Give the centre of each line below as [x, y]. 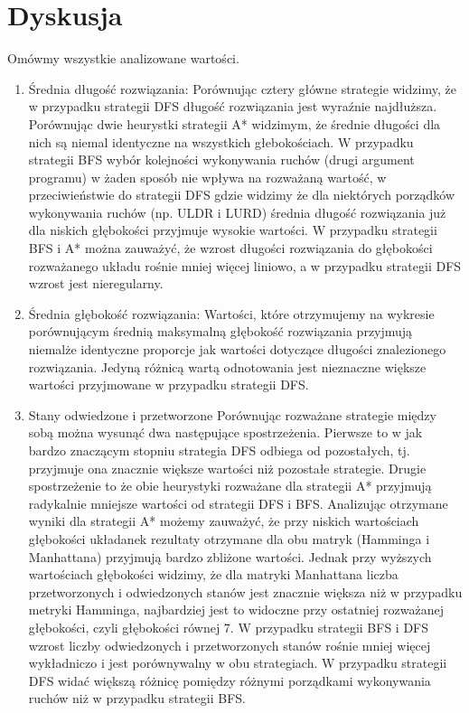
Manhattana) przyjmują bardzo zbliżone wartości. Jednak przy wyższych [230, 556]
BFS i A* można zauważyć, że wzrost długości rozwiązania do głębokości [230, 248]
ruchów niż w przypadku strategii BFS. [137, 698]
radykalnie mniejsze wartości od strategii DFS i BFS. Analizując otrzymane [238, 503]
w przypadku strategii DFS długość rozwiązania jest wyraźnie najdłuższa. [233, 106]
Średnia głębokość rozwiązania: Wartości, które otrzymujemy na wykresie [231, 313]
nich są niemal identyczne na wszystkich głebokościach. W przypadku [221, 141]
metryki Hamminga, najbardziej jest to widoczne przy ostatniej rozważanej [236, 610]
